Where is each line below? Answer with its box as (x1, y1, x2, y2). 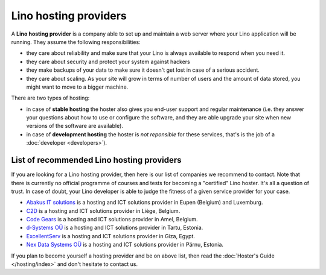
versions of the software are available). (26, 122, 124, 130)
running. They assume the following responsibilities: (11, 38, 141, 45)
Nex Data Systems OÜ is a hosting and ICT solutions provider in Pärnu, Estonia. (26, 241, 223, 248)
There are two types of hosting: (11, 94, 90, 102)
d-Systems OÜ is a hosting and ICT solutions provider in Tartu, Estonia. (26, 224, 203, 232)
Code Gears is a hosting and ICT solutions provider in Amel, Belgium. (26, 216, 199, 223)
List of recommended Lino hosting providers (11, 155, 182, 165)
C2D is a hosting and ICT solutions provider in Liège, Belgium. (26, 207, 181, 214)
